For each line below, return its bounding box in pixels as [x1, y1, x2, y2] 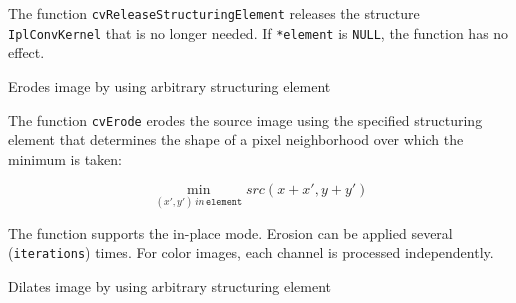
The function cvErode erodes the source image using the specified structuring [8, 109, 483, 130]
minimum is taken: [8, 148, 123, 169]
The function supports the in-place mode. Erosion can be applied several [8, 222, 453, 243]
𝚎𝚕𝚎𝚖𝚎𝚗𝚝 [206, 196, 243, 207]
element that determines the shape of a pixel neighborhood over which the [8, 129, 464, 150]
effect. [8, 42, 45, 63]
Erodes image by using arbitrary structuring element [8, 75, 331, 96]
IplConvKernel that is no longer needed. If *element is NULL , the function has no [8, 22, 509, 43]
